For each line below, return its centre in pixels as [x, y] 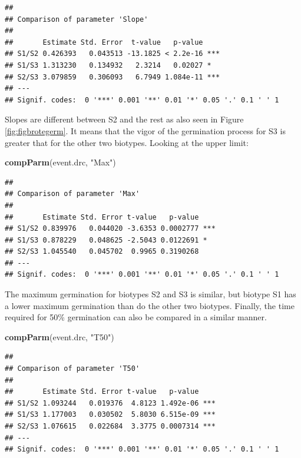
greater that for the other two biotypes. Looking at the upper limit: [127, 142]
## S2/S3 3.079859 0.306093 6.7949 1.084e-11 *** [113, 77]
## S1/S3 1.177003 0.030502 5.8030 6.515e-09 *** [110, 415]
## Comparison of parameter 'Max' [72, 194]
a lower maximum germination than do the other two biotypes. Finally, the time [150, 305]
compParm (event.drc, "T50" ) [59, 336]
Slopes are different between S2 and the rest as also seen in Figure [124, 119]
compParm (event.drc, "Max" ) [60, 162]
